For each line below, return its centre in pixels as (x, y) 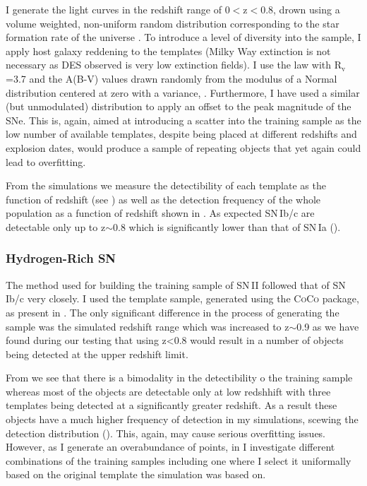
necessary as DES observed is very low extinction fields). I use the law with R (174, 65)
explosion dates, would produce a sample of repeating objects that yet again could (183, 147)
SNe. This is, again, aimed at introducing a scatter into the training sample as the (183, 120)
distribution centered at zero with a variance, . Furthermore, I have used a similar (183, 92)
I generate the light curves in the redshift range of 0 (118, 9)
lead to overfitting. (46, 161)
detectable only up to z (56, 226)
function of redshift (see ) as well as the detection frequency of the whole (163, 199)
